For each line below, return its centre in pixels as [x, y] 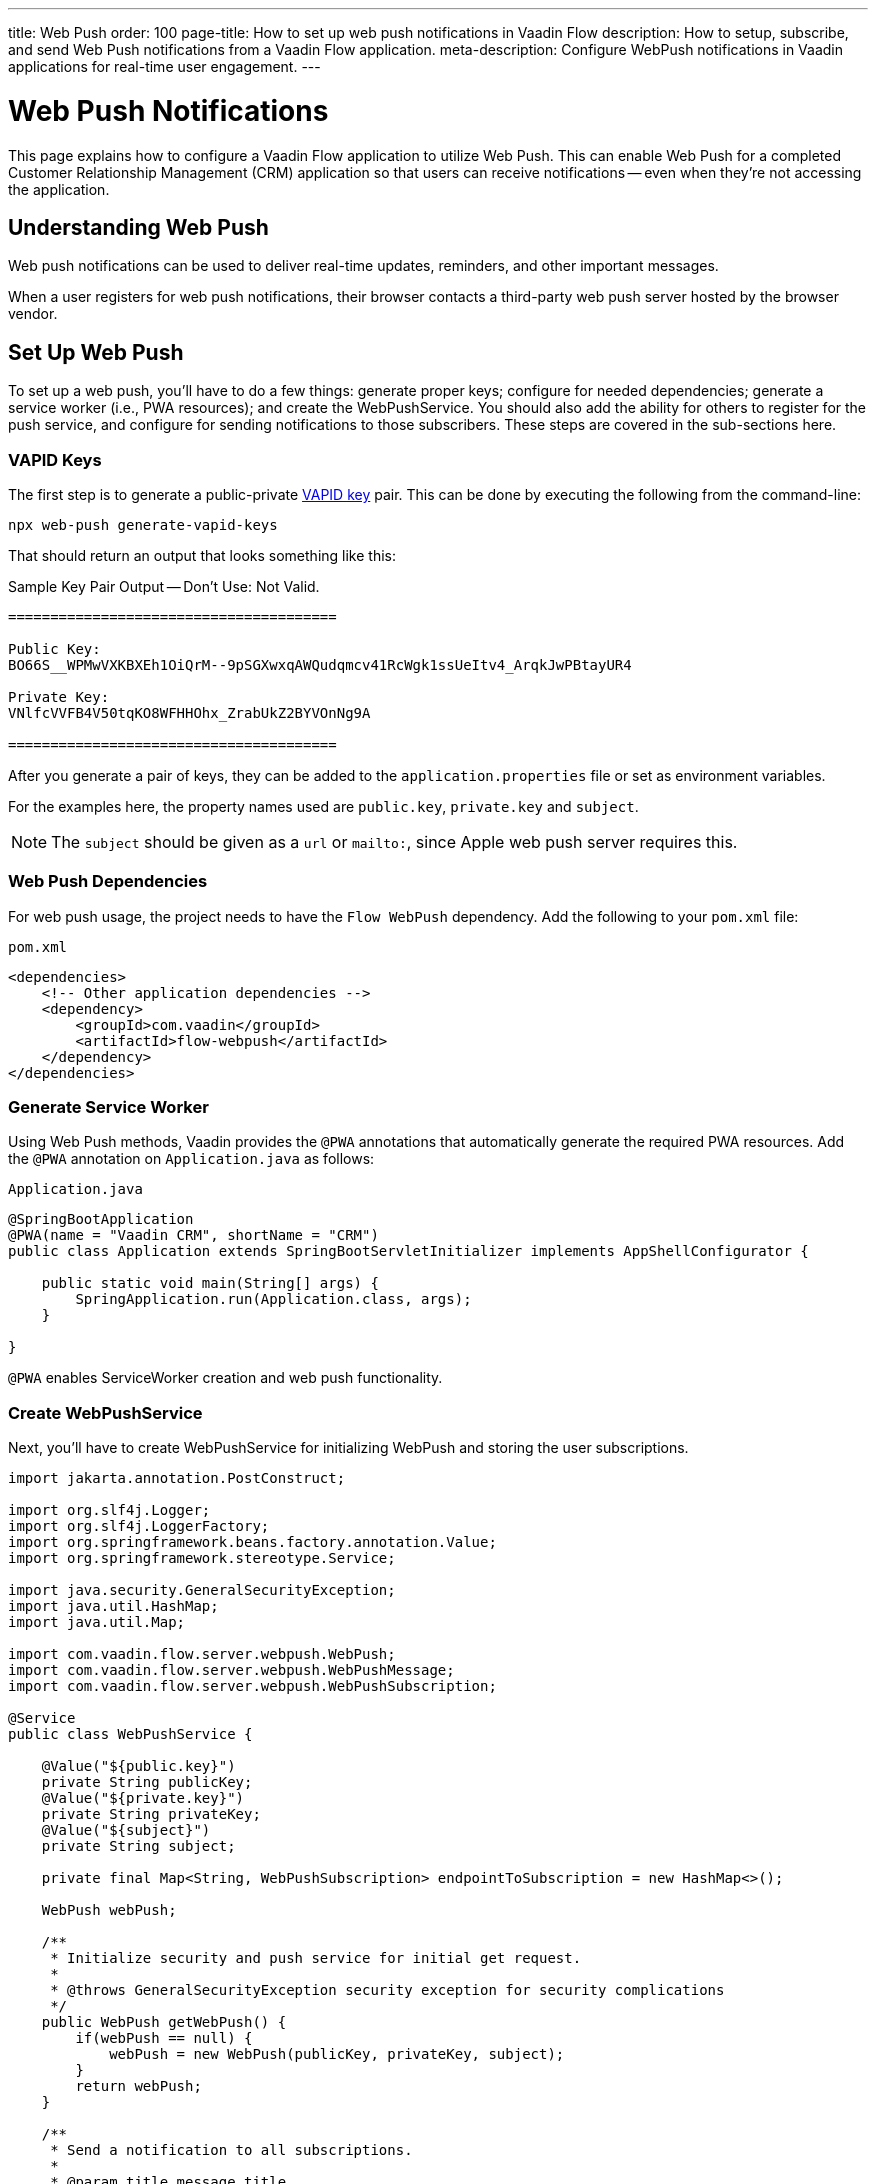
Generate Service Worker [108, 1107]
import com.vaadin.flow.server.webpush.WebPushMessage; [231, 1670]
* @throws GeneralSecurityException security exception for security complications [387, 1990]
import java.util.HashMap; [113, 1606]
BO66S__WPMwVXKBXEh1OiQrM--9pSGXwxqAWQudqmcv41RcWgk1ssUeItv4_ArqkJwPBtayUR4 [320, 664]
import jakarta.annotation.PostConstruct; [177, 1478]
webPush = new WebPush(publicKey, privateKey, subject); [337, 2054]
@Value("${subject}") [126, 1830]
